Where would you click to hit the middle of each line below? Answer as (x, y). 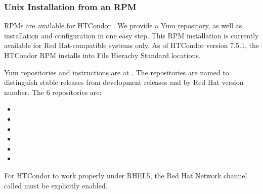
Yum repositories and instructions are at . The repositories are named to (117, 72)
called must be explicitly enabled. (56, 185)
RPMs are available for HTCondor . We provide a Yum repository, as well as (123, 26)
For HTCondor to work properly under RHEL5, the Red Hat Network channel (126, 175)
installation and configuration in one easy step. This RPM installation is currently (131, 35)
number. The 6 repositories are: (53, 92)
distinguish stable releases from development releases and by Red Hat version (124, 82)
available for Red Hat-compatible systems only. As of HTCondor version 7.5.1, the (131, 45)
